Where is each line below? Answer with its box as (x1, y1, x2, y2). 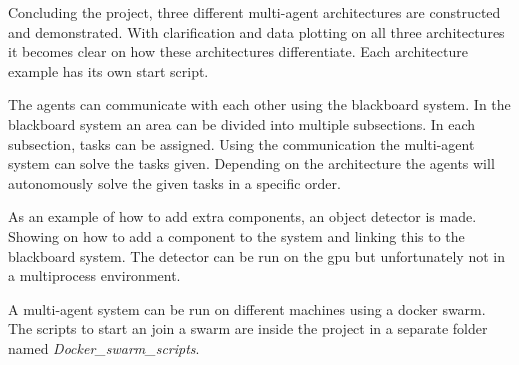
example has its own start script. (8, 60, 209, 81)
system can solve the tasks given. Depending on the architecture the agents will (8, 153, 495, 174)
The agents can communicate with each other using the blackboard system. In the (8, 94, 511, 115)
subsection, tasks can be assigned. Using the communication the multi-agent (8, 133, 475, 154)
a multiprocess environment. (8, 265, 181, 286)
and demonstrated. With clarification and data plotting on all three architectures (8, 21, 505, 42)
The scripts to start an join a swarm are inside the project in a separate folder (8, 318, 488, 339)
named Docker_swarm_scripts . (8, 337, 200, 358)
